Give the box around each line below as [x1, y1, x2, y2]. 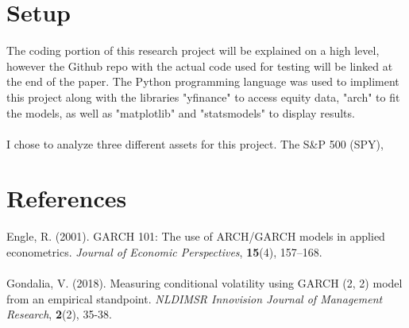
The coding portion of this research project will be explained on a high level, [6, 42, 380, 59]
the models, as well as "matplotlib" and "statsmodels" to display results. [6, 104, 355, 121]
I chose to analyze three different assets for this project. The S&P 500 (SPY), [6, 135, 384, 152]
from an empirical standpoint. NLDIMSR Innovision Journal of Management [6, 290, 383, 307]
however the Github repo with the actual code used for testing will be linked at [6, 57, 393, 74]
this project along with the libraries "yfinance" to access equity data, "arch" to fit [6, 88, 400, 105]
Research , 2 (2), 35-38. [6, 306, 112, 322]
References [6, 182, 127, 214]
